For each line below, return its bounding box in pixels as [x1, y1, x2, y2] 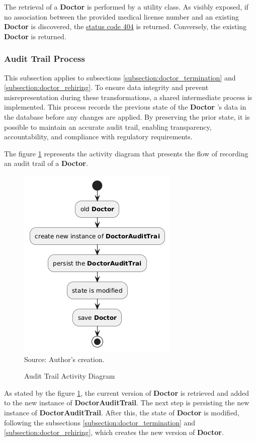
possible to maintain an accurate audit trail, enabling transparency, [4, 121, 212, 132]
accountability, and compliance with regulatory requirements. [4, 131, 193, 142]
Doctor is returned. [4, 31, 66, 41]
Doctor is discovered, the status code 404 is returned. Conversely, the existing [4, 21, 247, 32]
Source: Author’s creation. [24, 354, 105, 364]
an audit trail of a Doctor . [4, 158, 88, 168]
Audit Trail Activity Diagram [24, 371, 115, 381]
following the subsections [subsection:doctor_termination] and [4, 417, 196, 427]
